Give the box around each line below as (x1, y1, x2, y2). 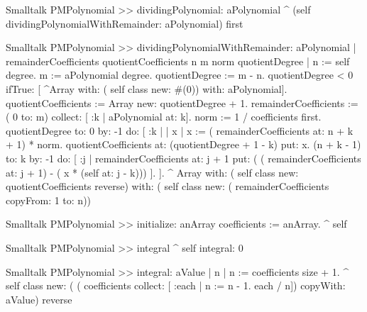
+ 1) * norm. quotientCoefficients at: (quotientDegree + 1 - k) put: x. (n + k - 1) (6, 137, 361, 152)
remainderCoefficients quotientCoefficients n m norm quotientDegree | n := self (6, 53, 350, 68)
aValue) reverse (6, 291, 72, 306)
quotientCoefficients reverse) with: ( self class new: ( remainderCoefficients (6, 179, 329, 194)
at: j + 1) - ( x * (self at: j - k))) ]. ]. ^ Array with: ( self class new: (6, 165, 299, 179)
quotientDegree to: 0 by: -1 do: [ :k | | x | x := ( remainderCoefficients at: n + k (6, 123, 354, 138)
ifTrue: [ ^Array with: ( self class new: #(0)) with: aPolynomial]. (6, 81, 287, 96)
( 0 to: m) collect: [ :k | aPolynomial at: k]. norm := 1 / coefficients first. (6, 109, 322, 124)
